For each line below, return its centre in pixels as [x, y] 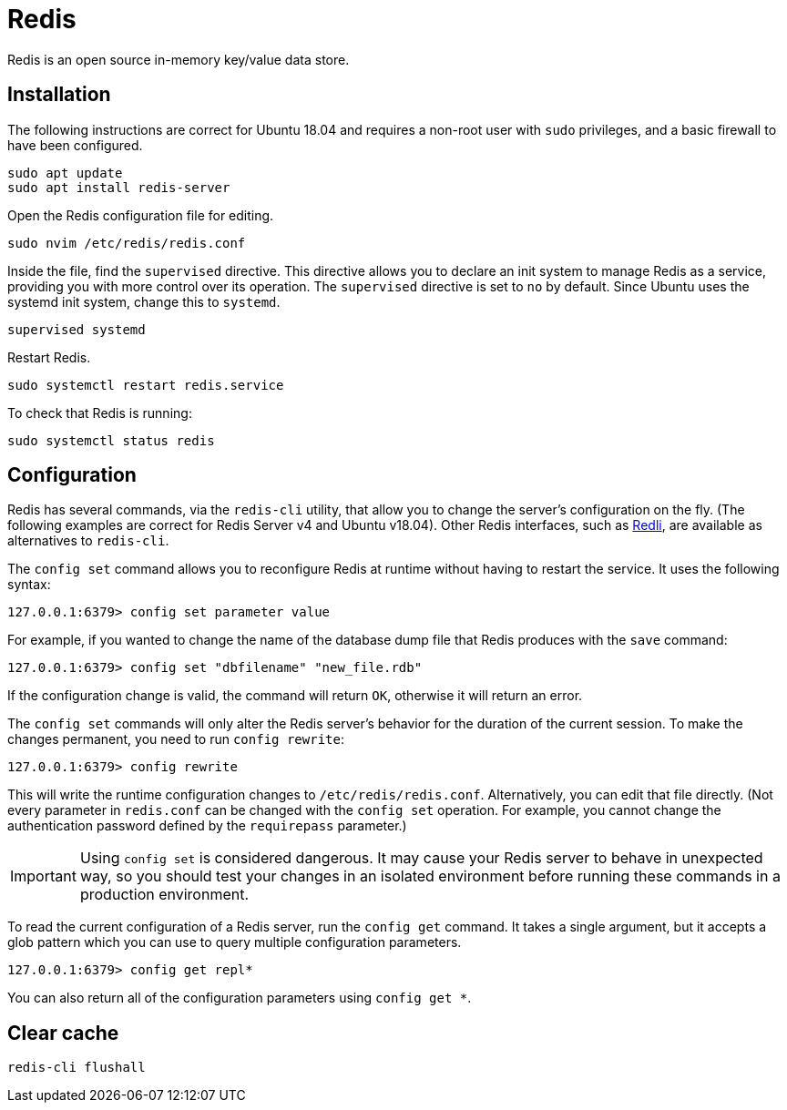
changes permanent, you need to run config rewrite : [176, 739]
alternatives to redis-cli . [88, 541]
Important [43, 876]
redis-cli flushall [77, 1068]
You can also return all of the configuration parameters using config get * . [240, 998]
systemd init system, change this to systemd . [144, 301]
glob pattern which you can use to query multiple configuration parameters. [235, 942]
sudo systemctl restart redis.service [146, 385]
